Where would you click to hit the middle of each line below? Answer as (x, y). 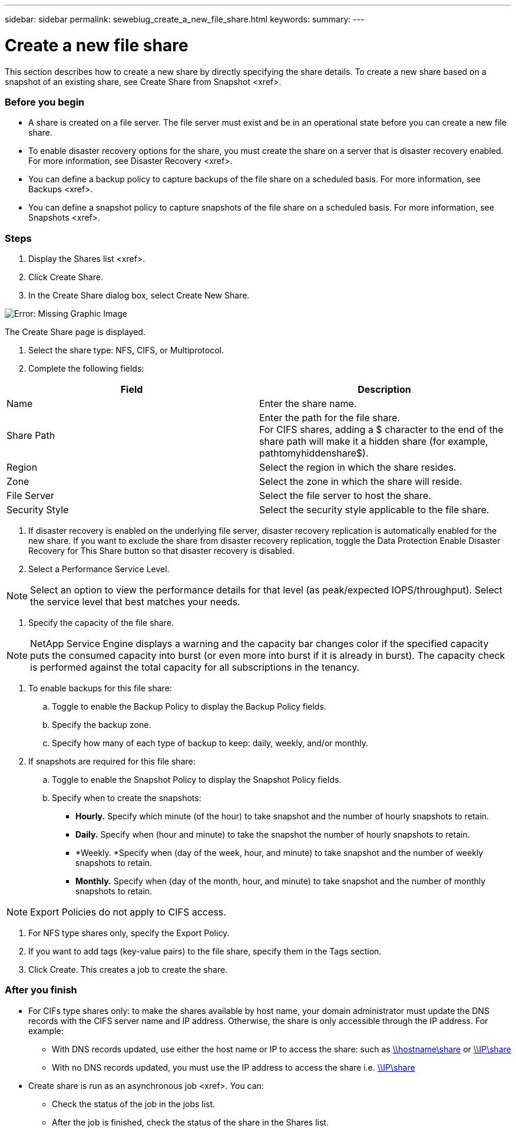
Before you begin (45, 102)
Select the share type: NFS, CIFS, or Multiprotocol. (126, 350)
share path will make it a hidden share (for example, (374, 441)
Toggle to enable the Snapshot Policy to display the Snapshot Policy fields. (197, 780)
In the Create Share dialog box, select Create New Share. (139, 295)
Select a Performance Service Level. (99, 569)
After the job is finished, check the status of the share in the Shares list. (190, 1122)
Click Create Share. (66, 277)
